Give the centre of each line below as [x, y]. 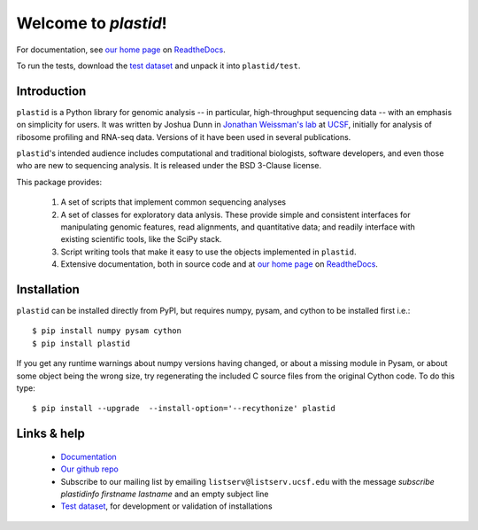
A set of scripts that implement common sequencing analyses [173, 202]
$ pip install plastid [81, 343]
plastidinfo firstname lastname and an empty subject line [165, 494]
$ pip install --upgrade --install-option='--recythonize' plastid [184, 409]
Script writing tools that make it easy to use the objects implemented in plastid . [208, 252]
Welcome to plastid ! [92, 23]
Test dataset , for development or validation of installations [167, 506]
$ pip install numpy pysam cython [107, 331]
